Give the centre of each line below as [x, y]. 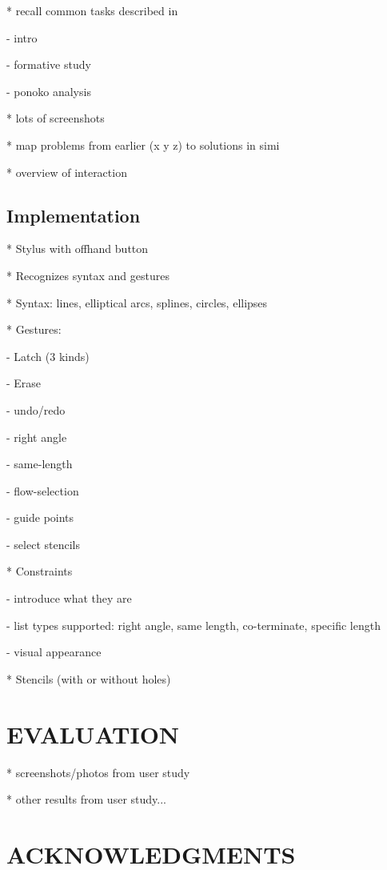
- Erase [24, 383]
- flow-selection [43, 490]
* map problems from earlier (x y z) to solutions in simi [143, 144]
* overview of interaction [67, 172]
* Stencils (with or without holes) [89, 678]
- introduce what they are [69, 598]
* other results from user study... [86, 799]
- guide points [40, 517]
